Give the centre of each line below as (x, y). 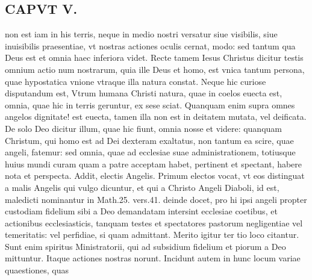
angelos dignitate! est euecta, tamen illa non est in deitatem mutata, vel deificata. (156, 117)
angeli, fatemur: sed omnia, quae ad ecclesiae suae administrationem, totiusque (150, 152)
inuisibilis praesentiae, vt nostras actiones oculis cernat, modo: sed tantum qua (150, 45)
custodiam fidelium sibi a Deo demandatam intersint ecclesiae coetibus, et (141, 211)
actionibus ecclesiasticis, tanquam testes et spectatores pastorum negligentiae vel (154, 222)
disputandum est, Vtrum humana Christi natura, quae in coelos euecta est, (144, 93)
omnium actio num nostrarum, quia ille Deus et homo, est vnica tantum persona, (155, 69)
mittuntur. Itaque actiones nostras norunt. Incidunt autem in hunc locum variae (153, 258)
